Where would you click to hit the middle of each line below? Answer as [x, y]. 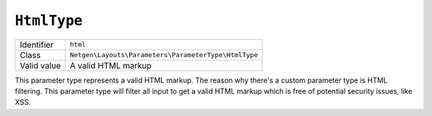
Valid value [40, 65]
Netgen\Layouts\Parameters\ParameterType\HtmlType [164, 55]
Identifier [36, 44]
